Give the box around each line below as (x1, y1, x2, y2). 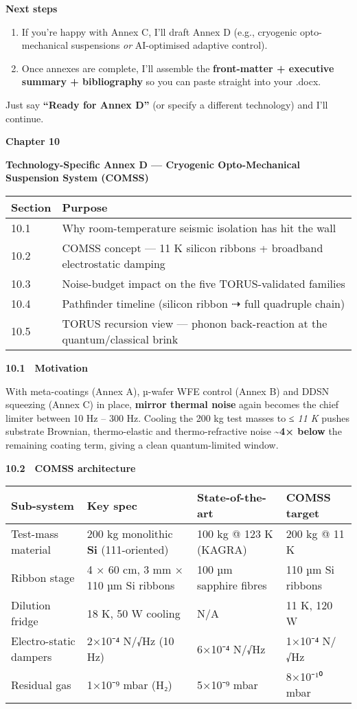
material (11, 541, 51, 558)
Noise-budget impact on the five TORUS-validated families (62, 275, 345, 291)
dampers (11, 649, 52, 665)
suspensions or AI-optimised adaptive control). (71, 38, 268, 52)
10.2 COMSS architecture (5, 460, 136, 475)
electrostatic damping (62, 255, 165, 271)
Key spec (87, 497, 137, 513)
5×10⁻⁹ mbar (197, 676, 258, 693)
